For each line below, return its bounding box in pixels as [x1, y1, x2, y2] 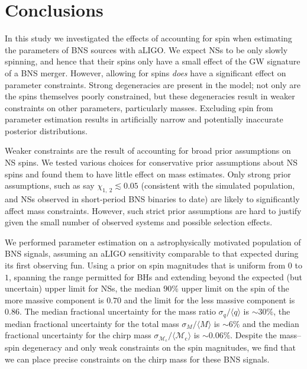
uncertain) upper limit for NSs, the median [5, 282, 161, 294]
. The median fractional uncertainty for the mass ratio [19, 305, 216, 318]
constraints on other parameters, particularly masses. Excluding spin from [5, 101, 273, 114]
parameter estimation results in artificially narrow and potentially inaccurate [5, 113, 283, 125]
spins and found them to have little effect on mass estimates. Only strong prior [5, 167, 291, 180]
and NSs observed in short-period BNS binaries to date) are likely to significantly [5, 193, 300, 205]
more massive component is [5, 293, 104, 306]
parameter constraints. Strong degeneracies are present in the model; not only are [5, 78, 300, 90]
